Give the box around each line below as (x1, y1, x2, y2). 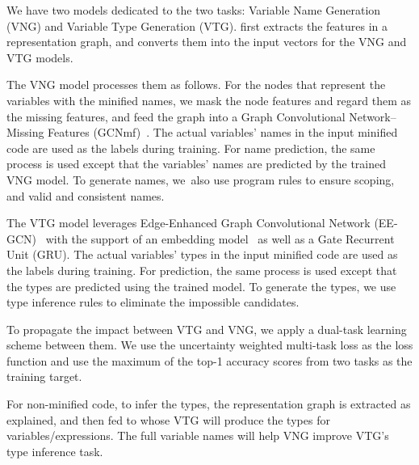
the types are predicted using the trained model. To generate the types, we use (6, 277, 396, 294)
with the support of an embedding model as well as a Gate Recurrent (45, 230, 395, 247)
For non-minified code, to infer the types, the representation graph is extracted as (6, 395, 411, 412)
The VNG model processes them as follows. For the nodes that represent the (6, 76, 386, 93)
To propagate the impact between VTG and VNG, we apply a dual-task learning (6, 320, 407, 337)
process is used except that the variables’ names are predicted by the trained (6, 155, 387, 172)
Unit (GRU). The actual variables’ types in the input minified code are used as (6, 246, 398, 263)
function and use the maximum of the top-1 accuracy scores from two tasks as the (6, 352, 413, 369)
